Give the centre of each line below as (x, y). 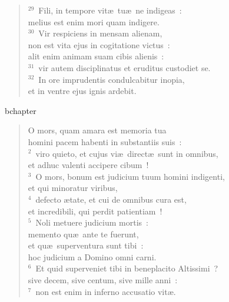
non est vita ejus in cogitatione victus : (99, 44)
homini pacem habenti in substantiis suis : (105, 141)
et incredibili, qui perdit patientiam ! (95, 211)
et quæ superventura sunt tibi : (86, 245)
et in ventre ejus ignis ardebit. (82, 91)
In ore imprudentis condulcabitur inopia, (112, 79)
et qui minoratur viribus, (73, 188)
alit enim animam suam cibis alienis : (96, 56)
